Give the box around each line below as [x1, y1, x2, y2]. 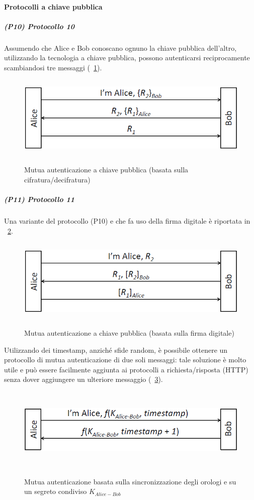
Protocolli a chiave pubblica [4, 1, 103, 12]
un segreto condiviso [24, 486, 87, 496]
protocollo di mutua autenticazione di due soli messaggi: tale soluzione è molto [4, 354, 246, 365]
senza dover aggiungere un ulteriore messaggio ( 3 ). [4, 374, 163, 384]
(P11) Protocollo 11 [4, 194, 74, 205]
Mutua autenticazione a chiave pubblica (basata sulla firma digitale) [24, 328, 234, 338]
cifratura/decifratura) [24, 174, 91, 184]
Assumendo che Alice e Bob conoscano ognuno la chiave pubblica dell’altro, [4, 42, 237, 53]
